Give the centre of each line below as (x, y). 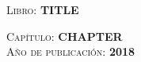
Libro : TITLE (43, 9)
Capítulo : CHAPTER (65, 36)
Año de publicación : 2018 (71, 51)
